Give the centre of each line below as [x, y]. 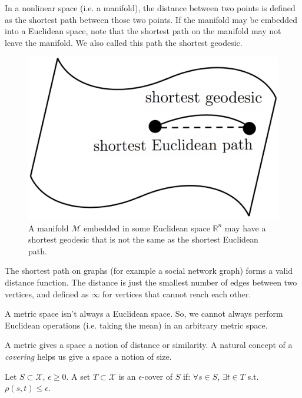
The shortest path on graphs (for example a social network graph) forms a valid [149, 271]
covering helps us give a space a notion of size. [88, 356]
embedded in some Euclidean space [147, 228]
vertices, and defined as [47, 293]
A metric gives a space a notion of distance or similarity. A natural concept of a [149, 345]
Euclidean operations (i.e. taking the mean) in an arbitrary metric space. [136, 325]
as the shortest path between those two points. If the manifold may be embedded [151, 19]
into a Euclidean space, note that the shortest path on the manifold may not [143, 31]
